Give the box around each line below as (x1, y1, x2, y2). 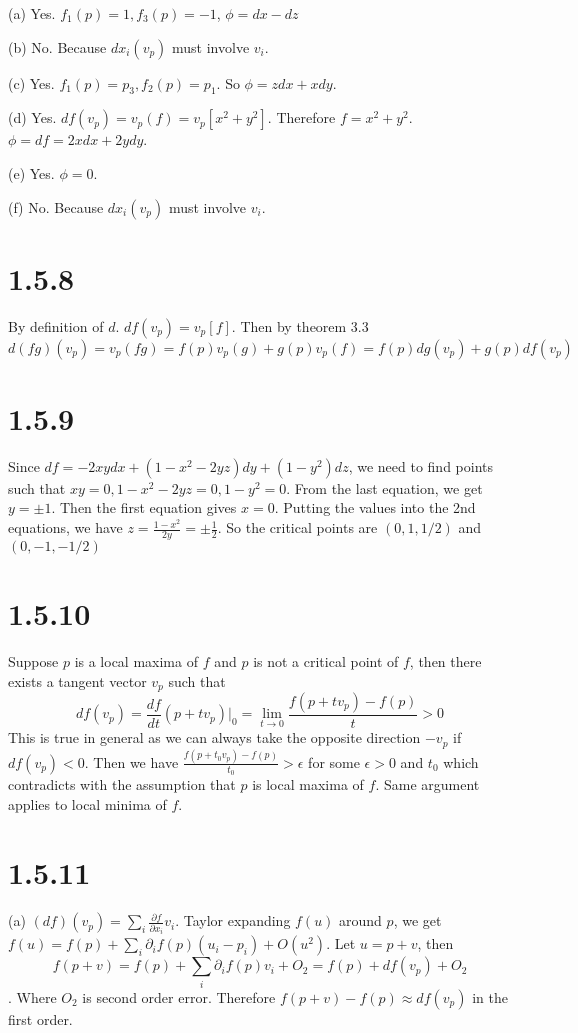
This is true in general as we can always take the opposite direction (8, 727, 421, 748)
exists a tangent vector (8, 670, 147, 691)
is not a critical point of (253, 650, 399, 671)
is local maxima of (252, 774, 364, 795)
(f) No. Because (8, 196, 104, 217)
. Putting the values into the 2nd (274, 497, 476, 518)
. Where (8, 986, 57, 1007)
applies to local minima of (8, 793, 167, 814)
